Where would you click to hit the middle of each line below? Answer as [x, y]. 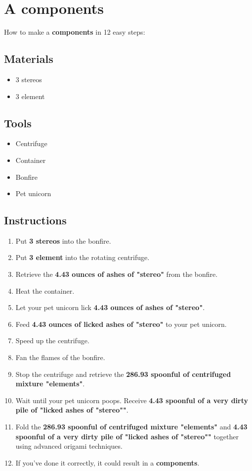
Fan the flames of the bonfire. [60, 357]
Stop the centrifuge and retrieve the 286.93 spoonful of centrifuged [123, 374]
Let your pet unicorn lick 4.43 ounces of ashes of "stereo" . [110, 307]
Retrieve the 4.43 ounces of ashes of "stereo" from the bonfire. [117, 274]
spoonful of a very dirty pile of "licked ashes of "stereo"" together [127, 436]
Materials [29, 59]
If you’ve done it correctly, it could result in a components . [107, 462]
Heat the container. [45, 290]
